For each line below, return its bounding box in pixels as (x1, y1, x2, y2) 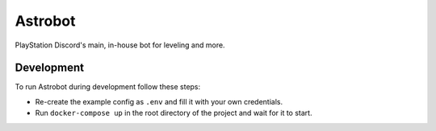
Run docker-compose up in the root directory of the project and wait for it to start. (35, 108, 312, 118)
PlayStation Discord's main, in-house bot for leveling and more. (15, 40, 225, 50)
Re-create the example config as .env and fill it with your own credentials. (35, 96, 283, 106)
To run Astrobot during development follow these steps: (15, 82, 201, 92)
